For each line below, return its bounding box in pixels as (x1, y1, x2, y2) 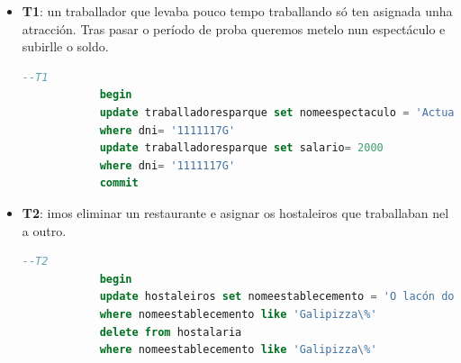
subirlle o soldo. (22, 37, 109, 56)
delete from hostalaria (99, 325, 242, 339)
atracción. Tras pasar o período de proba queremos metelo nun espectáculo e (22, 19, 446, 38)
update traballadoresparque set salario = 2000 (99, 141, 384, 155)
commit (99, 177, 139, 190)
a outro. (22, 221, 67, 240)
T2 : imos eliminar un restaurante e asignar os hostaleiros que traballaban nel (22, 203, 449, 222)
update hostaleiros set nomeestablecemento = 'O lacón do (99, 290, 455, 304)
